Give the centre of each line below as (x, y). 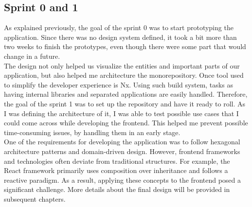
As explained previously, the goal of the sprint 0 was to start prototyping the (119, 27)
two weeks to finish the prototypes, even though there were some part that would (125, 46)
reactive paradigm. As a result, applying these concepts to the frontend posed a (123, 180)
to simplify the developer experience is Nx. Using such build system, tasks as (118, 84)
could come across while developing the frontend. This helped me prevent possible (126, 123)
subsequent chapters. (35, 198)
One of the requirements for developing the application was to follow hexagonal (122, 142)
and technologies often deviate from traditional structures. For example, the (117, 161)
